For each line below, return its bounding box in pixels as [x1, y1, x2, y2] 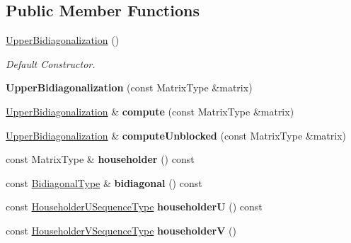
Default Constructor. [6, 56, 96, 71]
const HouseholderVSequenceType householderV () [6, 222, 236, 237]
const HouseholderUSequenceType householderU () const [6, 199, 263, 214]
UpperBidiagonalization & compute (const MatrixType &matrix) [6, 103, 294, 118]
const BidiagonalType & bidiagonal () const [6, 175, 202, 190]
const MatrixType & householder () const [6, 152, 195, 166]
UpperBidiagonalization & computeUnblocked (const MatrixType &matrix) [6, 128, 346, 142]
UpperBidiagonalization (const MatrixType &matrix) [6, 80, 253, 95]
